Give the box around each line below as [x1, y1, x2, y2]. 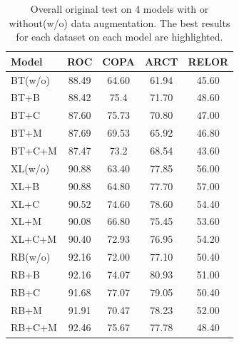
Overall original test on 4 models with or [30, 1, 209, 16]
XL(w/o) [11, 160, 50, 175]
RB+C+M [11, 320, 57, 335]
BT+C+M [11, 143, 57, 157]
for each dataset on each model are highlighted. [16, 29, 223, 44]
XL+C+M [11, 231, 56, 246]
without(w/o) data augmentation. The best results [9, 15, 230, 30]
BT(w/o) [11, 72, 51, 87]
